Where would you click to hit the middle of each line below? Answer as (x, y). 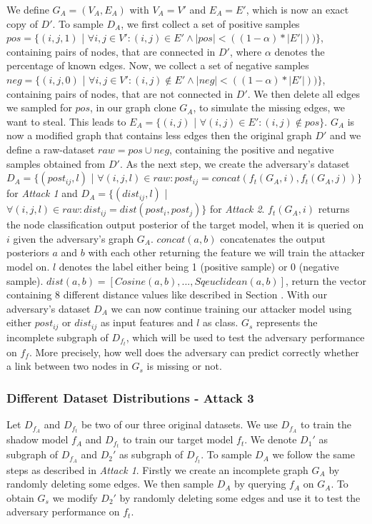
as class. (221, 322)
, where (246, 51)
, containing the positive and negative (252, 149)
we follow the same (313, 454)
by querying (260, 484)
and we (346, 135)
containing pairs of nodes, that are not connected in (120, 93)
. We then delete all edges (303, 93)
